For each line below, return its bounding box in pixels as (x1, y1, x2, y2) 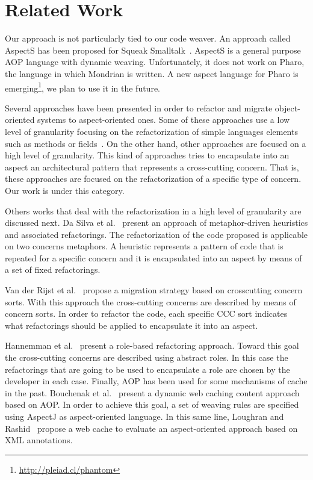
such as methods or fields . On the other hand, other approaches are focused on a (5, 137, 306, 149)
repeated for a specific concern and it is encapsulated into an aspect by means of (5, 251, 302, 264)
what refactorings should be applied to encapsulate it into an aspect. (5, 319, 258, 331)
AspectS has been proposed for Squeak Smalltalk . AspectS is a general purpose (5, 43, 301, 56)
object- (274, 101, 300, 114)
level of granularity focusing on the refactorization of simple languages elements (5, 125, 298, 137)
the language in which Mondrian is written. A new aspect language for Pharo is (5, 67, 299, 79)
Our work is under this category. (5, 184, 125, 196)
